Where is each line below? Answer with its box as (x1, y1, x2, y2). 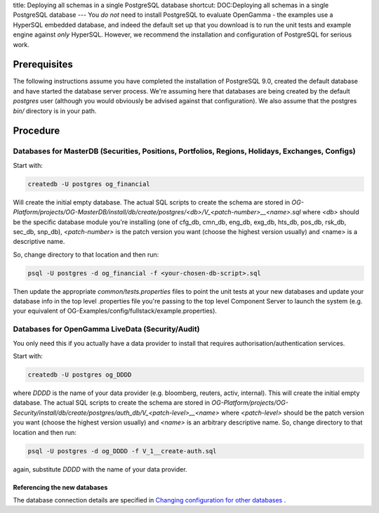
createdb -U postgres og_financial (27, 180, 150, 188)
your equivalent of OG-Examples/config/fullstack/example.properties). (13, 306, 218, 316)
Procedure (13, 125, 60, 137)
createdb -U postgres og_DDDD (27, 370, 132, 379)
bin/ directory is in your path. (13, 106, 97, 115)
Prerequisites (13, 58, 73, 70)
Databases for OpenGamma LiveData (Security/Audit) (13, 324, 200, 334)
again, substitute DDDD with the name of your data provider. (13, 465, 187, 474)
